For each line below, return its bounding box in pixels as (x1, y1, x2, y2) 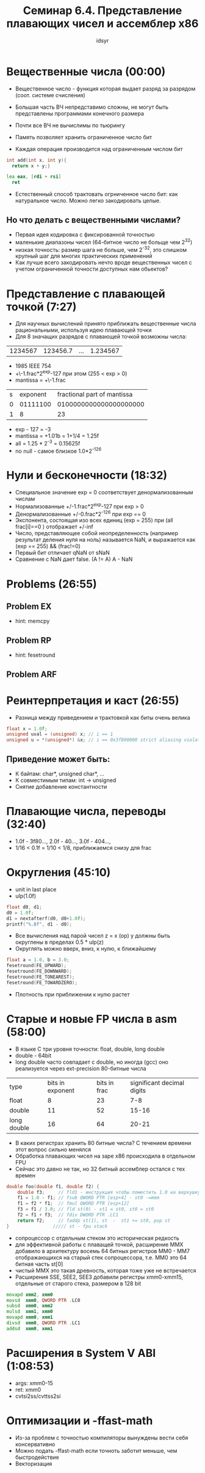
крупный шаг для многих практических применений (15, 252, 153, 260)
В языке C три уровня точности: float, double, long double (15, 1045, 165, 1053)
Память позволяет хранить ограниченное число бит (15, 133, 153, 141)
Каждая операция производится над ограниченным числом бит (15, 145, 183, 153)
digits (130, 1086, 146, 1094)
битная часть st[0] (15, 1260, 63, 1268)
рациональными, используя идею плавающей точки (15, 326, 152, 334)
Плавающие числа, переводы (6, 805, 166, 819)
